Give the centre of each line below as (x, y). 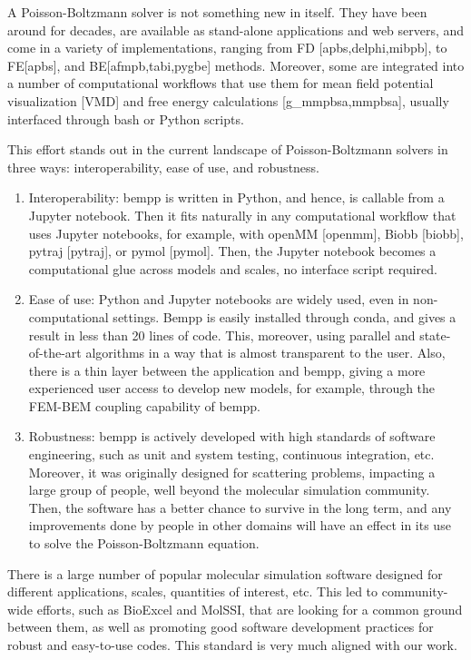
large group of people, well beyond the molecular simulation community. (229, 490)
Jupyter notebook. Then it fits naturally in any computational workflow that (242, 215)
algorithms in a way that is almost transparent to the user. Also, (265, 353)
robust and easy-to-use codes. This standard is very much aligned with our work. (232, 645)
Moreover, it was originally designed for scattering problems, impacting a (232, 472)
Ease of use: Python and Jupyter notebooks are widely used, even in (219, 299)
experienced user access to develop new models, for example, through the (232, 388)
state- (435, 335)
